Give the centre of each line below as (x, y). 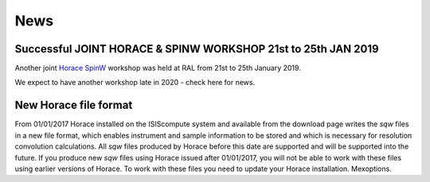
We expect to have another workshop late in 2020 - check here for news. (135, 83)
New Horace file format (74, 105)
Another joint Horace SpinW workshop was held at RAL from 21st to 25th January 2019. (158, 68)
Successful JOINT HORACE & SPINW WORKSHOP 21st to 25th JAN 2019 (197, 49)
